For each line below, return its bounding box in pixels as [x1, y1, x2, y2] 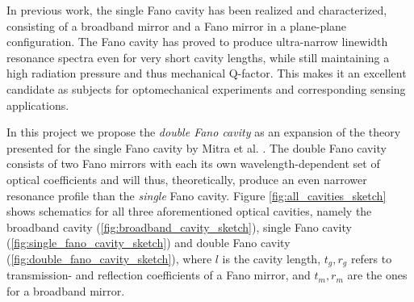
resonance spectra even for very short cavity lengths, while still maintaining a [6, 48, 390, 65]
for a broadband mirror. [6, 282, 125, 299]
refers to [350, 250, 392, 266]
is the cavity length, [222, 250, 321, 266]
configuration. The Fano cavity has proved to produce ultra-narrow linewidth [6, 33, 388, 50]
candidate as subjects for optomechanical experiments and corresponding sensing [6, 80, 406, 97]
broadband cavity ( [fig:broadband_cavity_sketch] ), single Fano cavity [6, 218, 352, 235]
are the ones [347, 266, 408, 283]
